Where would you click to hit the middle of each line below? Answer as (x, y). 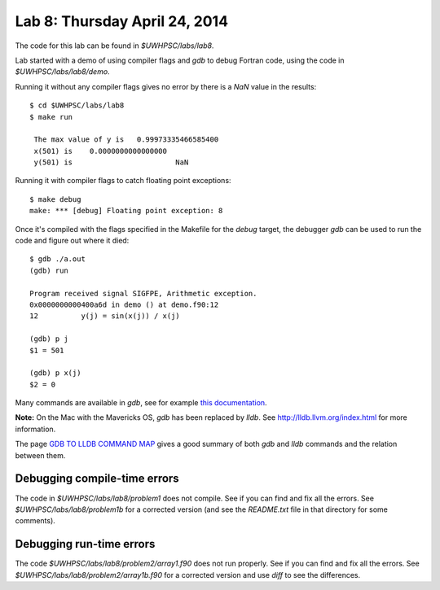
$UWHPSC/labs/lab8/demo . (62, 72)
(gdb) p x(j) (55, 373)
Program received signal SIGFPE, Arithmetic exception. (143, 293)
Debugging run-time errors (85, 544)
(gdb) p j (49, 339)
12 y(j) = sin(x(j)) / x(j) (105, 316)
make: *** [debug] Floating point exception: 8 (126, 211)
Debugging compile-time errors (97, 479)
